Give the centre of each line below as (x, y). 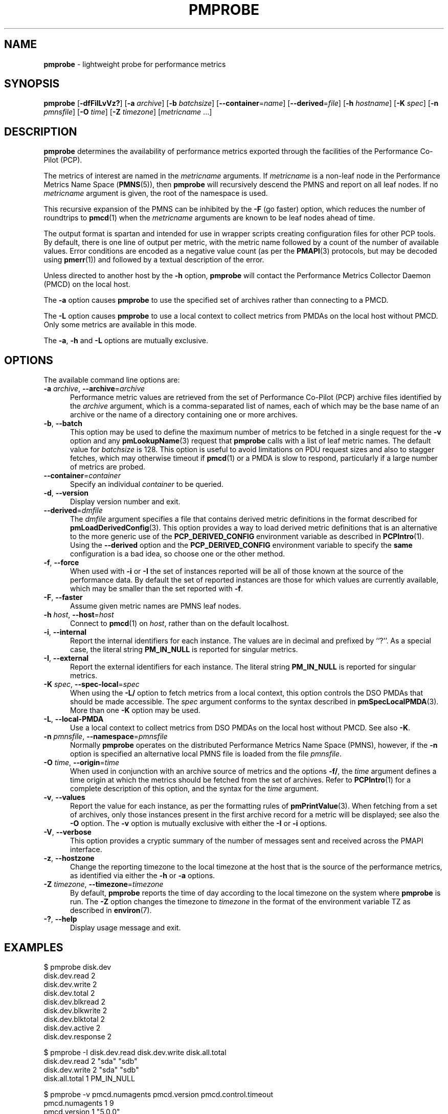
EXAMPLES (34, 947)
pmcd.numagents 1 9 (79, 1103)
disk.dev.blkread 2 (75, 1001)
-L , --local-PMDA (74, 719)
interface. (86, 850)
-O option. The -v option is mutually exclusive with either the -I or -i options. (199, 823)
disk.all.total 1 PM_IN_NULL (89, 1078)
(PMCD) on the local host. (87, 284)
